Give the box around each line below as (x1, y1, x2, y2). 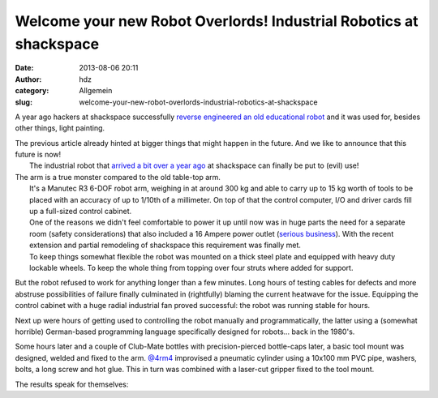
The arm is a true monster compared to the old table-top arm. (15, 172, 221, 182)
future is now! (15, 150, 62, 160)
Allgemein (79, 86, 113, 96)
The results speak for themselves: (15, 379, 129, 389)
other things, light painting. (15, 123, 105, 133)
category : (15, 86, 49, 96)
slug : (15, 97, 32, 107)
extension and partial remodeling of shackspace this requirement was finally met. (29, 240, 302, 250)
